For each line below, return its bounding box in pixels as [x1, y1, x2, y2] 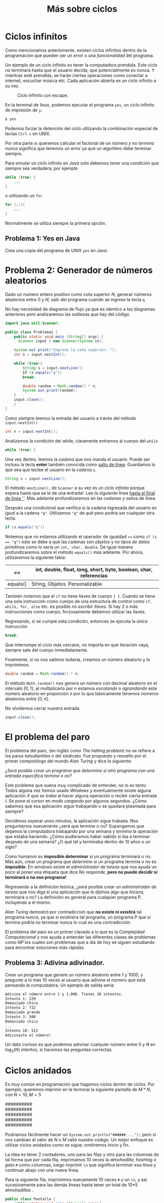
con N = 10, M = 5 [5, 1092, 41, 1098]
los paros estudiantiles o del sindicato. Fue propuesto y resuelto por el [5, 753, 146, 758]
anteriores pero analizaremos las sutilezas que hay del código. [5, 311, 131, 317]
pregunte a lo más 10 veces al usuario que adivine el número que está [5, 977, 145, 983]
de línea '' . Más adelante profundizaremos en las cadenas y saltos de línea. [5, 496, 157, 501]
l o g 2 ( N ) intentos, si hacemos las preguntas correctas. [5, 1046, 113, 1054]
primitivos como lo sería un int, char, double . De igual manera [5, 544, 133, 550]
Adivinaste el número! [5, 1033, 51, 1038]
